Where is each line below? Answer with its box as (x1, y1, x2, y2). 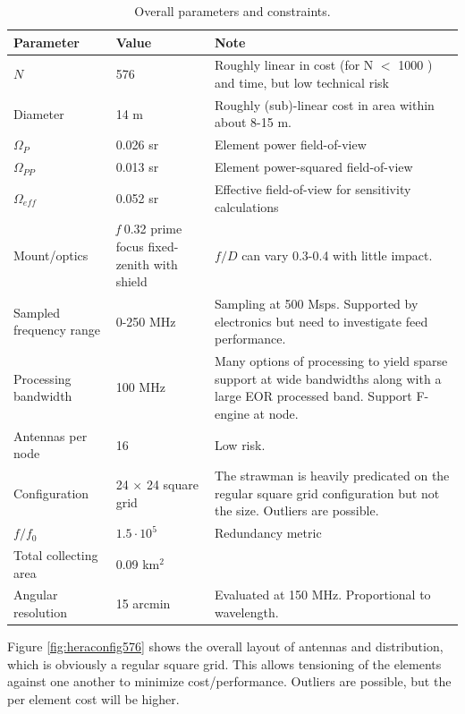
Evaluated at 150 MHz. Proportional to (215, 585, 431, 604)
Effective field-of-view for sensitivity (215, 180, 411, 198)
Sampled (13, 302, 61, 321)
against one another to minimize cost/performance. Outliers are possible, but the (7, 672, 452, 691)
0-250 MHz (115, 311, 176, 330)
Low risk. (215, 435, 266, 454)
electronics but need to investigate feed (215, 311, 428, 330)
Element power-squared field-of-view (215, 157, 413, 176)
